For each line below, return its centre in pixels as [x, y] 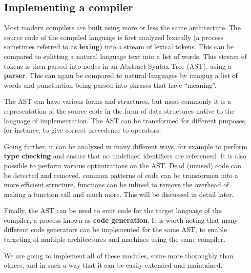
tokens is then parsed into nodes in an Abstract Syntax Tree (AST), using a [118, 66]
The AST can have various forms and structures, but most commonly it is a [118, 101]
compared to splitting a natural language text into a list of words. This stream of [125, 56]
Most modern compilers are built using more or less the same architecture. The [122, 28]
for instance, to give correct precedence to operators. [83, 130]
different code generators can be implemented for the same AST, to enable [115, 229]
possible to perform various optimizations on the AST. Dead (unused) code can [123, 165]
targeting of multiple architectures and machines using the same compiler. [115, 239]
